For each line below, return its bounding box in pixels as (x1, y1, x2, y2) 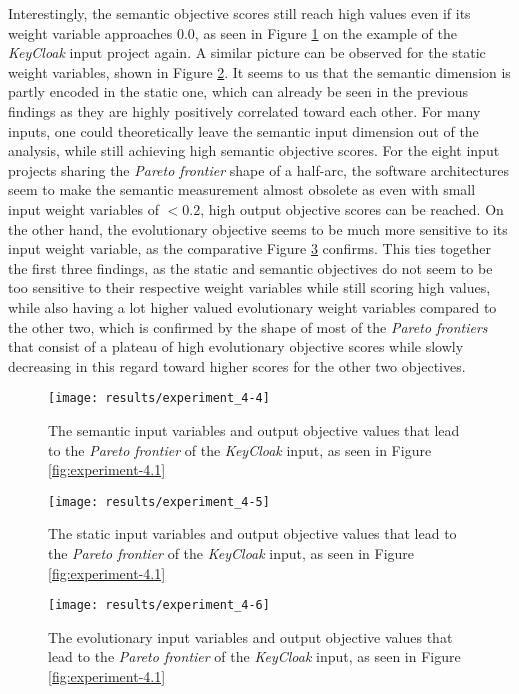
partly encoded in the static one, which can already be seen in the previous (8, 81, 469, 102)
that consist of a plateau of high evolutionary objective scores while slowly (8, 336, 464, 357)
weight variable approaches (8, 22, 173, 43)
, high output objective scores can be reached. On (200, 198, 504, 219)
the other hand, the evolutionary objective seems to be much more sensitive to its (8, 218, 508, 239)
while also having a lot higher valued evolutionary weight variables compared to (8, 296, 497, 317)
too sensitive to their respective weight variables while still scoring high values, (8, 277, 491, 298)
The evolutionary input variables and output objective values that (48, 626, 453, 647)
